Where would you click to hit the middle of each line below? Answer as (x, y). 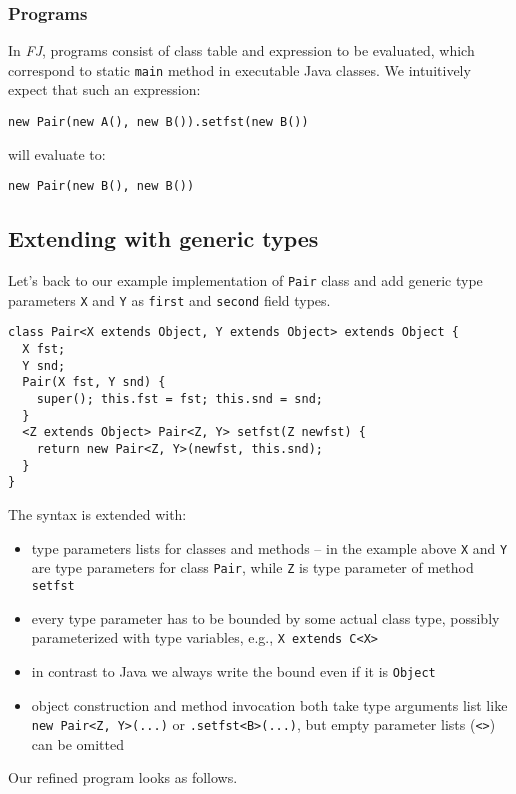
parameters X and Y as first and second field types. (169, 299)
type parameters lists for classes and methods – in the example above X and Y (269, 547)
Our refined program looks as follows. (123, 777)
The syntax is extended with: (97, 514)
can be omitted (77, 743)
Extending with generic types (163, 238)
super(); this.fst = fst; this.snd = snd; (179, 399)
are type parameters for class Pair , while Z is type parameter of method (252, 567)
